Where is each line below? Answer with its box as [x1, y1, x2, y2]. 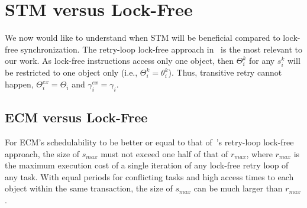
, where [246, 147, 273, 160]
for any [248, 54, 275, 67]
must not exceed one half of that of [101, 147, 228, 160]
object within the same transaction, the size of [5, 182, 173, 194]
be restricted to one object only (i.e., [5, 66, 138, 79]
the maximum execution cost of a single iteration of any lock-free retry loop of [5, 159, 289, 171]
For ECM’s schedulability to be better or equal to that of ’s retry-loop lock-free [5, 136, 294, 148]
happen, [5, 78, 34, 90]
